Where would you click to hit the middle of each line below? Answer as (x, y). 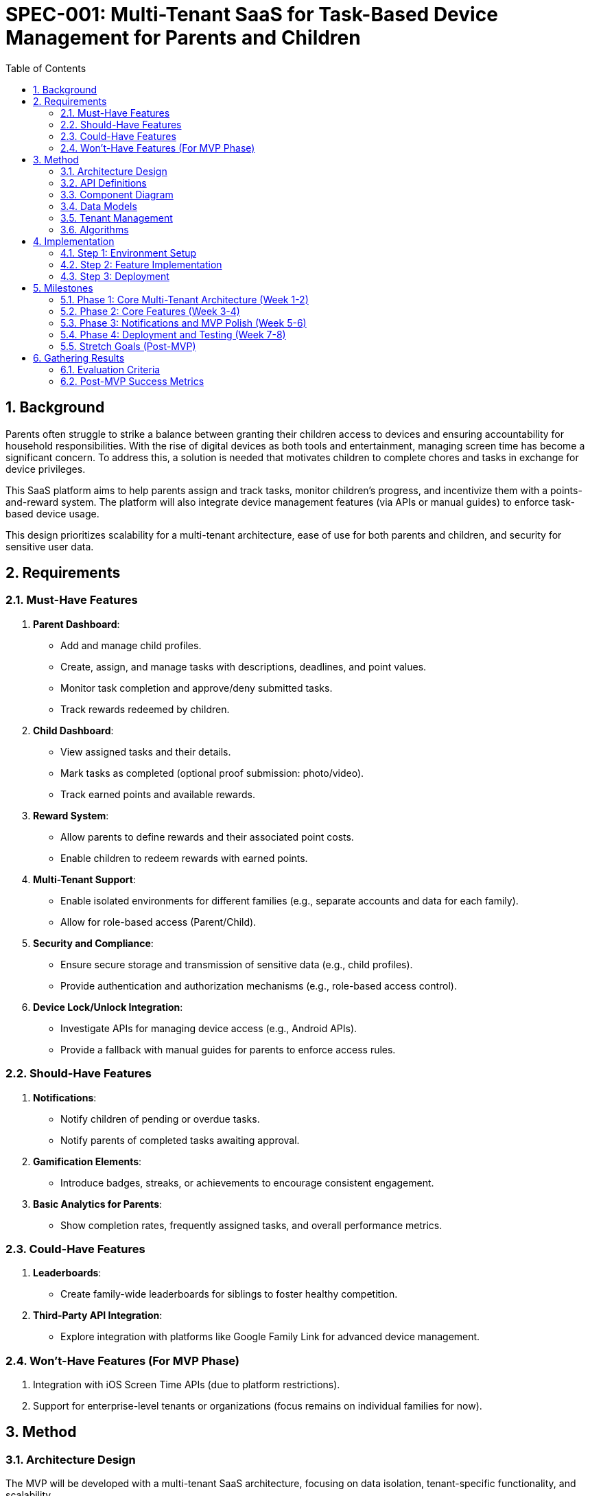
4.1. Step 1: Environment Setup (129, 253)
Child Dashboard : (73, 730)
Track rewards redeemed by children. (145, 709)
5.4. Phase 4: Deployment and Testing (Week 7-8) (173, 334)
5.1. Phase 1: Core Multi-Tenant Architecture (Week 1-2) (185, 299)
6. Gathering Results (79, 358)
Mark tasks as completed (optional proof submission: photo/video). (212, 773)
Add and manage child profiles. (131, 645)
